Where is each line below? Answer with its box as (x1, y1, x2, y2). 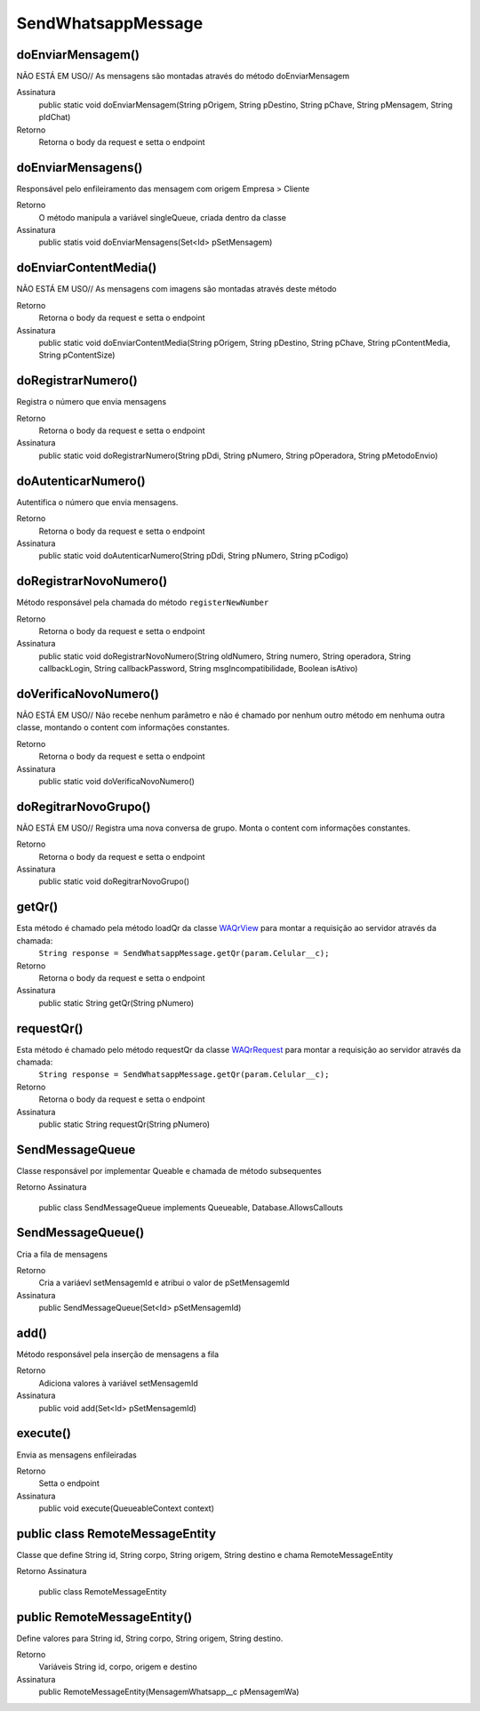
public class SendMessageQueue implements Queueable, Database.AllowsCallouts (38, 1201, 344, 1213)
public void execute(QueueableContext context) (38, 1503, 215, 1514)
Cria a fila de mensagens (16, 1249, 108, 1259)
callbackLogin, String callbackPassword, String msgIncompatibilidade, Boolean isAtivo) (38, 663, 358, 674)
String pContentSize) (38, 349, 116, 360)
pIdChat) (38, 112, 71, 123)
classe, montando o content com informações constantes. (16, 722, 230, 733)
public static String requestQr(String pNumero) (38, 1119, 211, 1129)
